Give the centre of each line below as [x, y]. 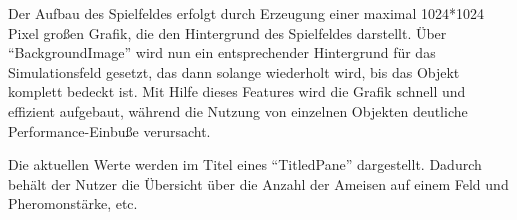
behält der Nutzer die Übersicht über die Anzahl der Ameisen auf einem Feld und [258, 183]
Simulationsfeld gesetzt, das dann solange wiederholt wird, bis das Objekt [234, 71]
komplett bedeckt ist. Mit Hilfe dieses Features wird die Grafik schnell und [237, 91]
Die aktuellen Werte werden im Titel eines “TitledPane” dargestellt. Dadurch [245, 164]
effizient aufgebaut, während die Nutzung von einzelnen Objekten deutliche [238, 110]
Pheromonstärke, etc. [73, 203]
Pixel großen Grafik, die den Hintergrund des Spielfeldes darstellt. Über [227, 32]
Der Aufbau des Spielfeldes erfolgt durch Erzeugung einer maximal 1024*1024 [246, 13]
